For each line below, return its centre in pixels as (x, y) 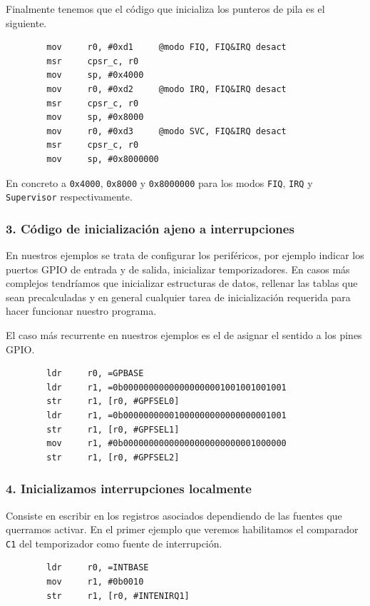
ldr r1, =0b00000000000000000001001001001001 (166, 387)
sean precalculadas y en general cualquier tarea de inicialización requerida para (178, 297)
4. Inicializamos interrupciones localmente (129, 489)
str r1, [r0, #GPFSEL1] (113, 429)
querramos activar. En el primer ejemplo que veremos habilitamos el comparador (182, 529)
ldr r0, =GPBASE (95, 374)
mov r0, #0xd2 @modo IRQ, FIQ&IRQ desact (166, 89)
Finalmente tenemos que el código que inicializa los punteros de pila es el (165, 9)
